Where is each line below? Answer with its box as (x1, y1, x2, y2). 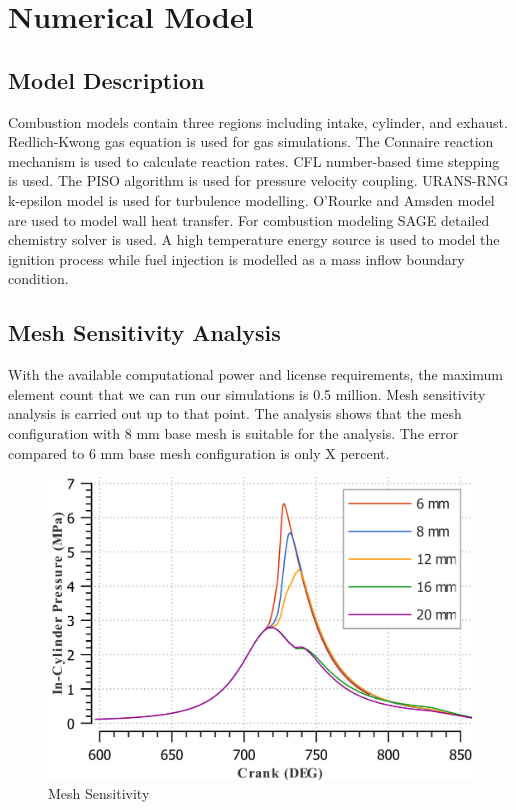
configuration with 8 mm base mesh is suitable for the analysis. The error (8, 422, 459, 443)
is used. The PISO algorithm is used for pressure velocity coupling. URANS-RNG (8, 170, 509, 191)
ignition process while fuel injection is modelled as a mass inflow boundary (8, 248, 465, 269)
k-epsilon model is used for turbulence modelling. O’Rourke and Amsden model (8, 189, 495, 210)
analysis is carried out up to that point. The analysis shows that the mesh (8, 403, 462, 424)
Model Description (8, 64, 205, 95)
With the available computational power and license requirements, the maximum (8, 364, 503, 385)
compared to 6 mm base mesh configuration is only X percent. (8, 442, 390, 463)
